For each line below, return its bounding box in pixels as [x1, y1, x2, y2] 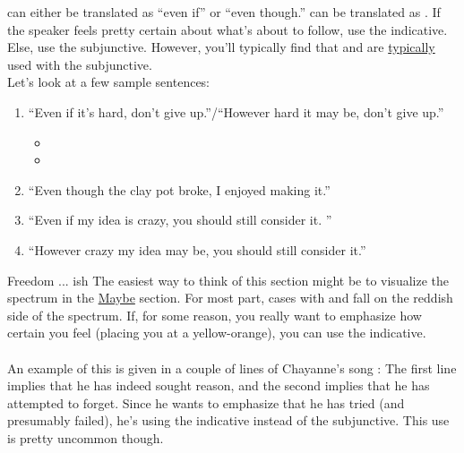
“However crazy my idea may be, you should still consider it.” [28, 240, 366, 259]
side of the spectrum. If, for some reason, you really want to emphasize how [7, 305, 422, 324]
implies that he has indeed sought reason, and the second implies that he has [7, 376, 430, 395]
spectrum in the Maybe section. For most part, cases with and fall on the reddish [7, 288, 453, 307]
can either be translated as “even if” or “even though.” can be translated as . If [7, 3, 441, 21]
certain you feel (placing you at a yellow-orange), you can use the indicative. [7, 323, 426, 342]
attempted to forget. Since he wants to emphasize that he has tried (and [7, 393, 405, 412]
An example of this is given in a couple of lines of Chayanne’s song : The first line [7, 358, 457, 377]
